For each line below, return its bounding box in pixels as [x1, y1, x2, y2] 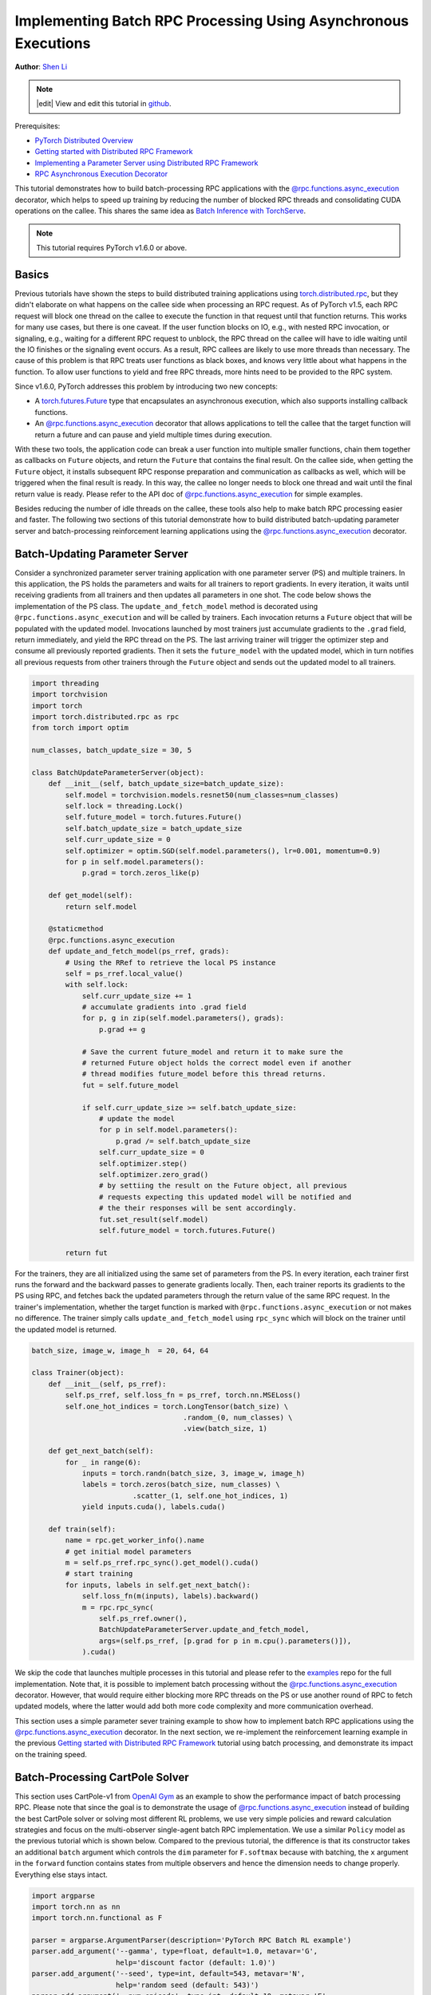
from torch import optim [31, 723, 129, 733]
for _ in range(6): [65, 1457, 141, 1467]
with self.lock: [65, 980, 129, 990]
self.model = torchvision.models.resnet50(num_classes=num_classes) [65, 790, 339, 800]
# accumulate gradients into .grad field [81, 1002, 247, 1012]
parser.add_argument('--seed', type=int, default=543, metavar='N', [31, 1969, 306, 1978]
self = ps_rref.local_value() [65, 969, 184, 978]
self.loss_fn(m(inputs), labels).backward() [81, 1592, 259, 1601]
